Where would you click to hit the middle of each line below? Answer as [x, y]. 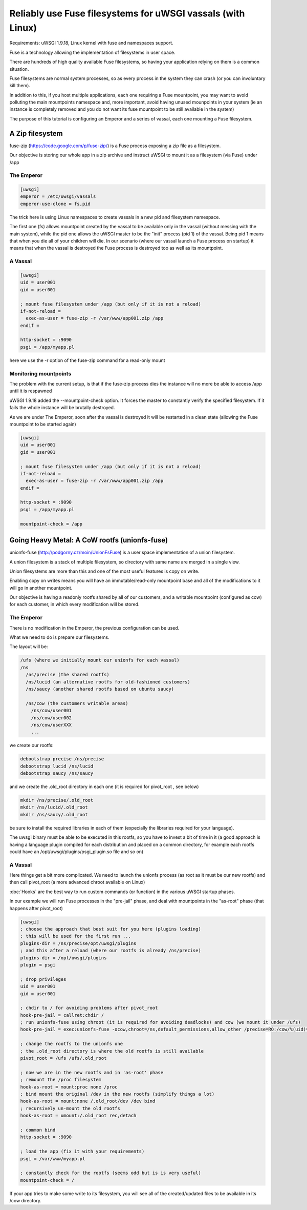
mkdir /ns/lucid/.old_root [54, 807]
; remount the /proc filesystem [61, 1080]
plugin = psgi [38, 965]
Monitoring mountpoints [40, 373]
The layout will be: [29, 647]
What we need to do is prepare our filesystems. [59, 637]
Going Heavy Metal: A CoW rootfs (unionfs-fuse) [89, 540]
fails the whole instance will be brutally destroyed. [62, 408]
